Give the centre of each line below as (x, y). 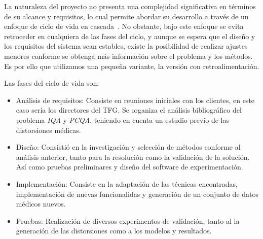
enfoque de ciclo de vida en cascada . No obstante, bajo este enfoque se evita (124, 26)
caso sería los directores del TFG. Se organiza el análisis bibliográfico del (129, 110)
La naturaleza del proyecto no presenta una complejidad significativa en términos (130, 6)
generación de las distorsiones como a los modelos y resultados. (114, 231)
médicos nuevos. (41, 204)
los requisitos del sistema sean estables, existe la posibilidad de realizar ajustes (126, 46)
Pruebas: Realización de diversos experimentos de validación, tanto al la (128, 220)
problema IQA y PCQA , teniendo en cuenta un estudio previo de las (122, 119)
